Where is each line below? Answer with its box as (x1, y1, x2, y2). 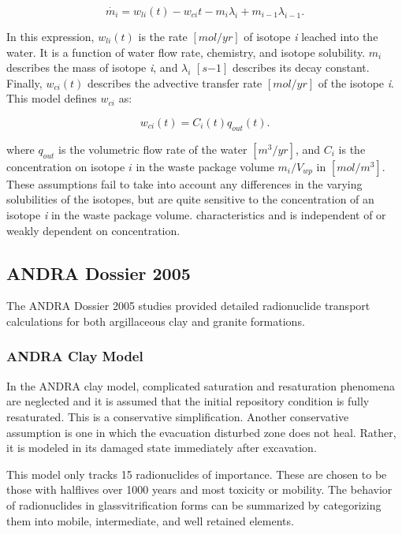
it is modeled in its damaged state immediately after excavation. (6, 439, 317, 456)
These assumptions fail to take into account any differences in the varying (6, 175, 363, 192)
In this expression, (6, 28, 95, 44)
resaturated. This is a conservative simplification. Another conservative (6, 408, 349, 424)
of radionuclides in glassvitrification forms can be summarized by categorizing (6, 496, 382, 513)
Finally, (6, 74, 43, 91)
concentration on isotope (6, 158, 125, 174)
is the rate (138, 28, 188, 44)
